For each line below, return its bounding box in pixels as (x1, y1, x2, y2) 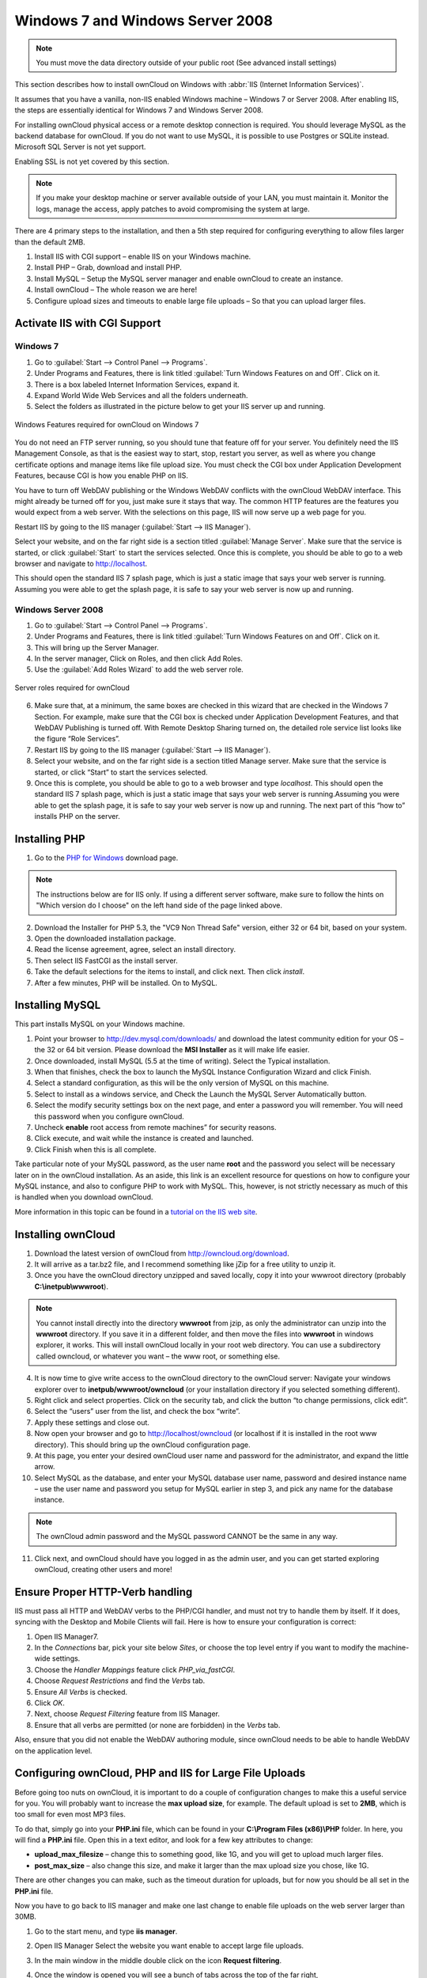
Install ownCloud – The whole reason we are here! (34, 285, 198, 294)
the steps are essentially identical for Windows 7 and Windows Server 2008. (14, 105, 264, 115)
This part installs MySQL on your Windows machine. (14, 1019, 185, 1029)
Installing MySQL (14, 998, 101, 1012)
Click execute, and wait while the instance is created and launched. (34, 1134, 254, 1143)
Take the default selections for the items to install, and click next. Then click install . (34, 967, 304, 976)
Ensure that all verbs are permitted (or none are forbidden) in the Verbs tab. (34, 1720, 281, 1730)
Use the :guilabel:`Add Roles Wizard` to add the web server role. (34, 665, 244, 674)
